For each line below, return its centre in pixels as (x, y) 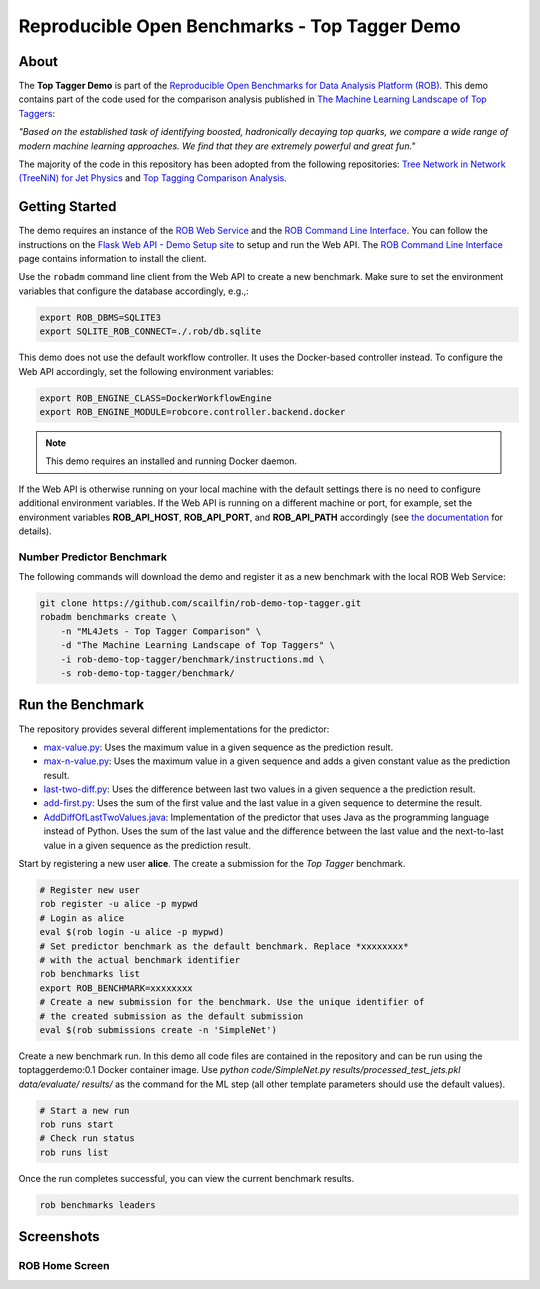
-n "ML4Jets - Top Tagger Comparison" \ (161, 631)
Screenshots (59, 1236)
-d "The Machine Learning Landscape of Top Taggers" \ (197, 645)
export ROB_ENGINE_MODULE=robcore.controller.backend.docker (192, 411)
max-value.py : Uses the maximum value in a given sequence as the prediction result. (218, 747)
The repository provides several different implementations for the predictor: (174, 729)
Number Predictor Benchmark (92, 557)
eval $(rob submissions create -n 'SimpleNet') (158, 1029)
